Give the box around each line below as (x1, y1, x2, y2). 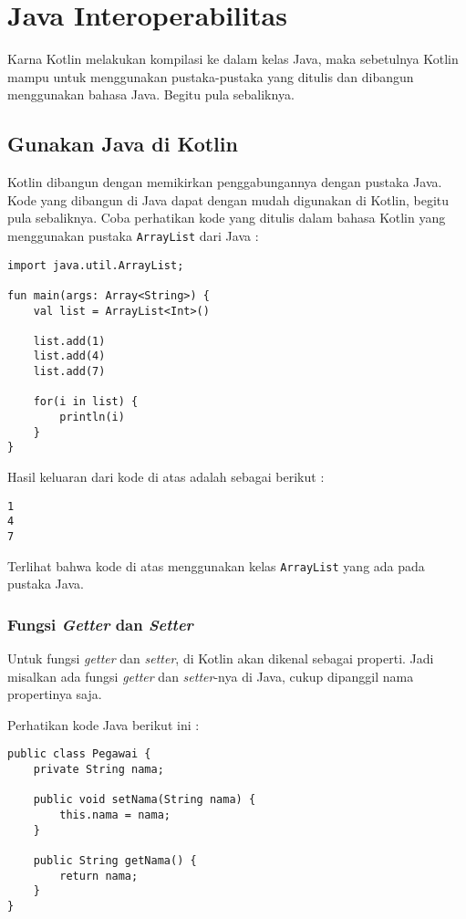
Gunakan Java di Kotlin (7, 130, 238, 158)
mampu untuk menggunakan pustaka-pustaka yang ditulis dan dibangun (7, 67, 414, 86)
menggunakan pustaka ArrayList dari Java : (7, 225, 259, 245)
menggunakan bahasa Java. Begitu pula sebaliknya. (7, 85, 295, 104)
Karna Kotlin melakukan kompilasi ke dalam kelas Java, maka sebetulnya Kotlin (7, 49, 459, 68)
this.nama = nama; (59, 809, 171, 822)
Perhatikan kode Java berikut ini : (7, 715, 200, 734)
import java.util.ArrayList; (7, 258, 184, 272)
